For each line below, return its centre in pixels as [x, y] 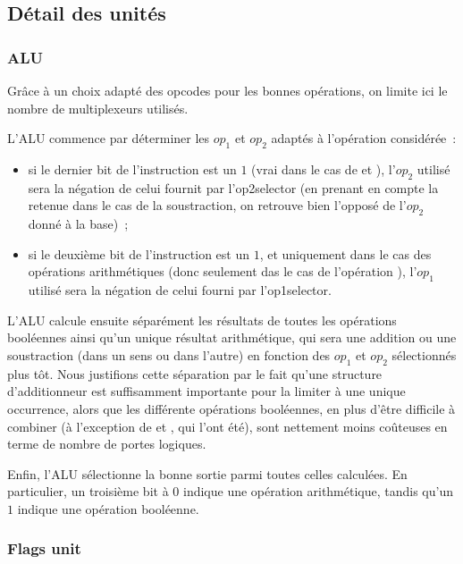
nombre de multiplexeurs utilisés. [98, 108]
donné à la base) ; [78, 224]
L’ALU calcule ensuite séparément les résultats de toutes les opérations [202, 320]
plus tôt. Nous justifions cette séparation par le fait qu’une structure [195, 373]
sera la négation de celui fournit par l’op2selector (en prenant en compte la [233, 187]
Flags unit [44, 548]
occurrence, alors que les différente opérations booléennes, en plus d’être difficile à [231, 408]
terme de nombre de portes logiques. [107, 444]
